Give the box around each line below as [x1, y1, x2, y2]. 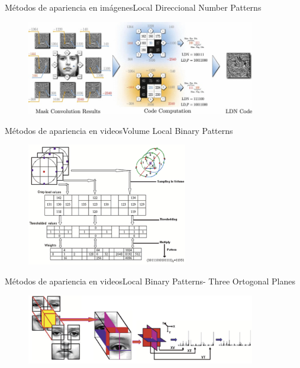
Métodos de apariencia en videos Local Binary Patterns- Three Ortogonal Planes [5, 274, 295, 287]
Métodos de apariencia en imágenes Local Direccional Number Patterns [5, 1, 262, 13]
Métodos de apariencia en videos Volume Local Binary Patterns [5, 124, 233, 136]
